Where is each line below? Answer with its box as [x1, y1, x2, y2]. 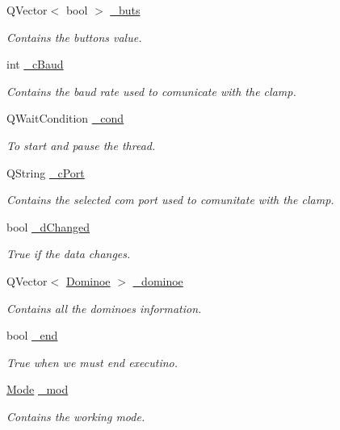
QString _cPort [6, 164, 85, 181]
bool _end [6, 327, 58, 344]
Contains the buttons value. [6, 28, 142, 45]
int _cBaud [6, 56, 64, 73]
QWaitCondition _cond [6, 110, 124, 127]
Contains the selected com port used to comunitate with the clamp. [6, 191, 334, 208]
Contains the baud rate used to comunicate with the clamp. [6, 82, 296, 99]
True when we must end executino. [6, 353, 178, 370]
